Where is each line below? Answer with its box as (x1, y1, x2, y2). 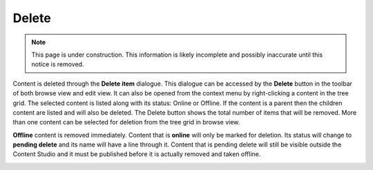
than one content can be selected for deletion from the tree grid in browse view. (12, 118, 240, 126)
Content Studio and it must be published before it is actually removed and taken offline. (12, 150, 261, 158)
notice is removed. (31, 60, 84, 68)
